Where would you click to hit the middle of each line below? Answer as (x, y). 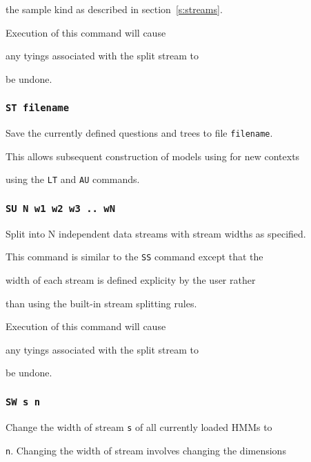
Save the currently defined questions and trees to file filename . (139, 133)
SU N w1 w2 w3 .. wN (61, 208)
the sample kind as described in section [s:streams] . (114, 9)
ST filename (38, 108)
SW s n (23, 402)
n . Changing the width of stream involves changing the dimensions (146, 450)
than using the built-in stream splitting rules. (101, 303)
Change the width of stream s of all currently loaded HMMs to (139, 426)
